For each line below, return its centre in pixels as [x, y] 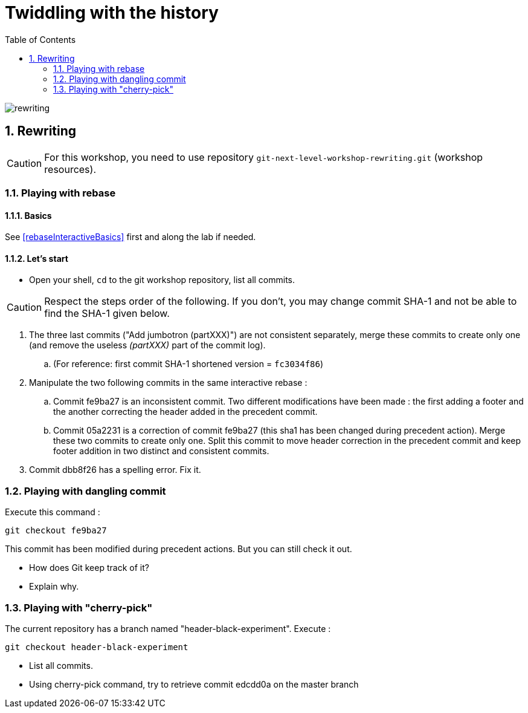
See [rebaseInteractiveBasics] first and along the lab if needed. [130, 237]
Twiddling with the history [112, 13]
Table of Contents [40, 39]
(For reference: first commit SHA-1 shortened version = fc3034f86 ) [188, 364]
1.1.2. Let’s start [37, 258]
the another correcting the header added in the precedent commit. [185, 412]
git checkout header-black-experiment [97, 647]
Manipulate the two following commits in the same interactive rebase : [168, 383]
